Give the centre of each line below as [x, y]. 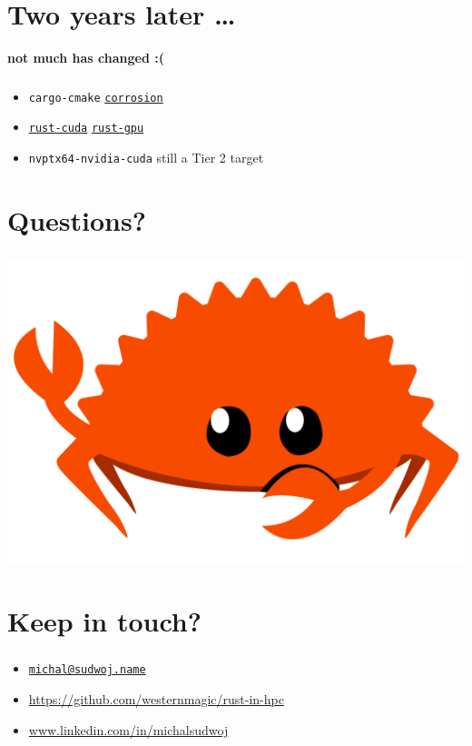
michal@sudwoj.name [87, 670]
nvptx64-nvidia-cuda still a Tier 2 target [146, 157]
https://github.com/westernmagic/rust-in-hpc [156, 699]
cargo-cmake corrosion [96, 98]
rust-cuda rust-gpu [86, 129]
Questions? [77, 219]
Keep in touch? [104, 621]
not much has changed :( [86, 58]
